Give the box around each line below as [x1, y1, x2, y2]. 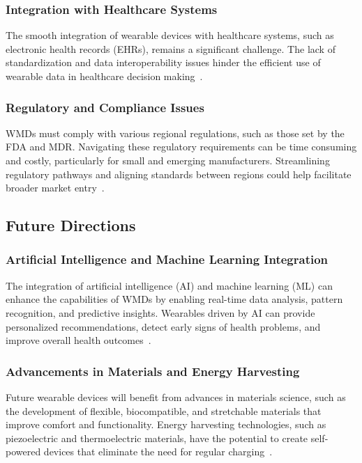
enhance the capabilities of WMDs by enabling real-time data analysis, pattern [6, 292, 343, 306]
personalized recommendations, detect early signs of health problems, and [6, 319, 321, 333]
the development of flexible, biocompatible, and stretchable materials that [6, 403, 322, 418]
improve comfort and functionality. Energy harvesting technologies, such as [6, 417, 326, 432]
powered [6, 444, 41, 459]
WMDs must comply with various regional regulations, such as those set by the [6, 125, 345, 140]
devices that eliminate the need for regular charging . [43, 444, 273, 459]
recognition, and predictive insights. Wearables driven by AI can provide [6, 305, 315, 320]
